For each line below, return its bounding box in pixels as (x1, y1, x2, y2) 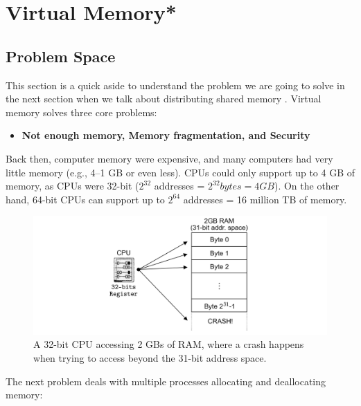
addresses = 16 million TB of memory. (183, 192, 347, 206)
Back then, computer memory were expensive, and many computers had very (6, 151, 333, 165)
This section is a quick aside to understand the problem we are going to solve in (6, 77, 345, 92)
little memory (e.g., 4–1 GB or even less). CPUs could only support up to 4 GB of (6, 165, 355, 179)
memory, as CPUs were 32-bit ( (6, 178, 139, 193)
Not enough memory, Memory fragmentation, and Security (21, 128, 310, 142)
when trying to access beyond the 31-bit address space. (33, 350, 267, 365)
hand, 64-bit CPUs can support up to (6, 192, 165, 206)
